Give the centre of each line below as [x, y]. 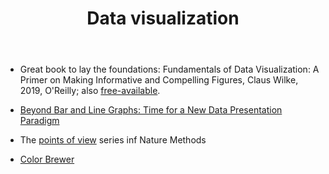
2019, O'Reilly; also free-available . [90, 91]
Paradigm [39, 121]
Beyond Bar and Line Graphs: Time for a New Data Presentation [151, 110]
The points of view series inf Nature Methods [113, 140]
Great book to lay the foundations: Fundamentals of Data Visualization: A [169, 69]
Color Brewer [47, 159]
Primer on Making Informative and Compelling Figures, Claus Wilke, [159, 80]
